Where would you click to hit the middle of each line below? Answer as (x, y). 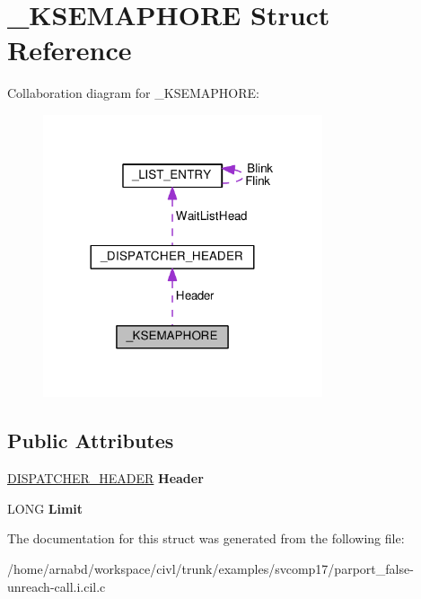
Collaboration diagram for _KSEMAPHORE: (133, 93)
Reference (70, 50)
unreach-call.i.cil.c (57, 586)
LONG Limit (45, 508)
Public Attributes (91, 440)
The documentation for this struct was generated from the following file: (206, 538)
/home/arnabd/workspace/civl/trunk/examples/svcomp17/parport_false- (210, 568)
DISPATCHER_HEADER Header (105, 478)
